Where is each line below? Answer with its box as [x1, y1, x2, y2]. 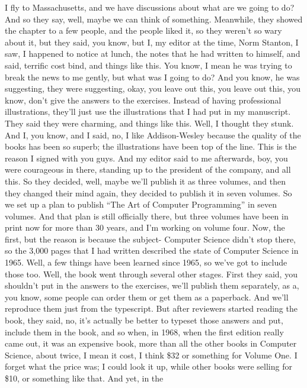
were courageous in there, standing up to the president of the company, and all [5, 163, 291, 176]
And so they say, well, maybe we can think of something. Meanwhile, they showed [5, 12, 303, 25]
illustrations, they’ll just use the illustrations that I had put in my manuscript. [5, 105, 291, 118]
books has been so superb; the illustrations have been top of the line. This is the [5, 140, 297, 153]
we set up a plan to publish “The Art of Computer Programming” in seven [5, 198, 277, 211]
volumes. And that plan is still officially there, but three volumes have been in [5, 209, 289, 222]
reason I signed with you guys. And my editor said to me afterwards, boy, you [5, 151, 288, 164]
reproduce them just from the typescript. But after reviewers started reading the [5, 302, 298, 315]
